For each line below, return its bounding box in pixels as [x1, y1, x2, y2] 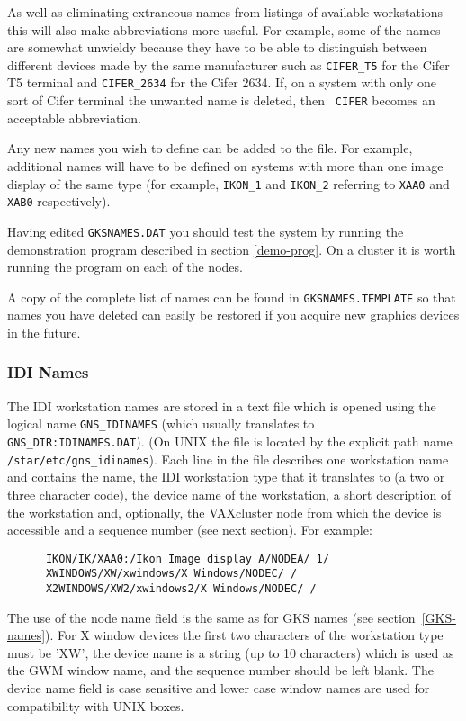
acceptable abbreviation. [7, 108, 142, 127]
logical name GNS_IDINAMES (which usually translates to [7, 414, 315, 433]
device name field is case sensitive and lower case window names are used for [7, 679, 430, 698]
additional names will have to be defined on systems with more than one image [7, 156, 444, 175]
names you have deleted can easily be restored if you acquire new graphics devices [7, 305, 460, 324]
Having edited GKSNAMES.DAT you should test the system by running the [7, 221, 404, 240]
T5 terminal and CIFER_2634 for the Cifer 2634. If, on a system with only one [7, 73, 437, 92]
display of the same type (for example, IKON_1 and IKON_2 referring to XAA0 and [7, 174, 450, 193]
